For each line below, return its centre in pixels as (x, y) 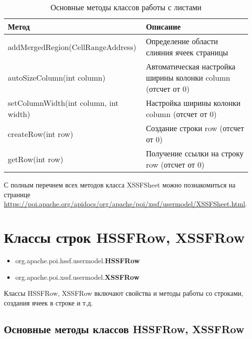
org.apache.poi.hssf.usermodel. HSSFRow (78, 260)
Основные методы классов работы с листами (126, 7)
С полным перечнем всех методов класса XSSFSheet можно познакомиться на (120, 185)
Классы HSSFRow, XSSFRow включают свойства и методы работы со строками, (124, 293)
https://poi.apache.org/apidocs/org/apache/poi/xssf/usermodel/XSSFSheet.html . (126, 204)
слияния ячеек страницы (187, 52)
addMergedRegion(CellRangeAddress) (72, 47)
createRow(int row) (40, 134)
